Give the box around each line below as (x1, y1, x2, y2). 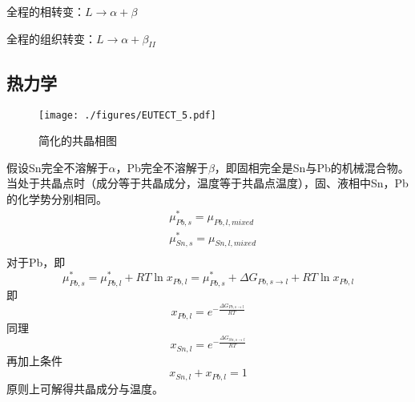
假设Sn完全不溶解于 (6, 159, 109, 175)
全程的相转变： (6, 3, 85, 19)
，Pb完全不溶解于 (115, 159, 208, 175)
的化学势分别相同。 (6, 191, 107, 207)
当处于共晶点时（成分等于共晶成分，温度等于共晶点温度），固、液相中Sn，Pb (6, 175, 409, 191)
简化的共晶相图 (38, 132, 117, 149)
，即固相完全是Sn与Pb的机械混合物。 (214, 159, 409, 175)
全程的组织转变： (6, 30, 96, 46)
